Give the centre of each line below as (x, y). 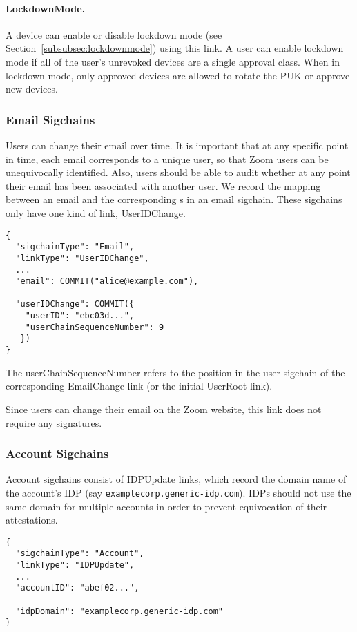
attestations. (32, 520)
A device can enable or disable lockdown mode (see (114, 34)
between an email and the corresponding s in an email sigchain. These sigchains (174, 199)
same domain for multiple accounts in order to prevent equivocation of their (166, 506)
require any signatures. (54, 422)
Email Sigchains (50, 119)
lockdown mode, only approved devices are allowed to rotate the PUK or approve (178, 75)
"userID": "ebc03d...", (80, 316)
